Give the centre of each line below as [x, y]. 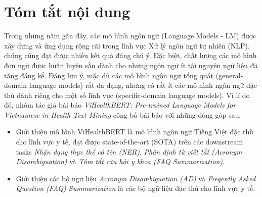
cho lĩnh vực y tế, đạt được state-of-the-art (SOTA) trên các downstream [129, 142]
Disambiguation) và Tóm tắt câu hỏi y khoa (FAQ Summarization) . [120, 161]
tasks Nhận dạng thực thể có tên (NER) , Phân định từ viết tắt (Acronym [129, 151]
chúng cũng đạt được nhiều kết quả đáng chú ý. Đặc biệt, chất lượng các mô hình [130, 55]
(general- [229, 75]
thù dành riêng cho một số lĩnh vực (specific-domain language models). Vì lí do [127, 95]
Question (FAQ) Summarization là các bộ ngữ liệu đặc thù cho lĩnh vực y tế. [136, 188]
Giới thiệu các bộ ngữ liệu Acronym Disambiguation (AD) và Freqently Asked [136, 178]
